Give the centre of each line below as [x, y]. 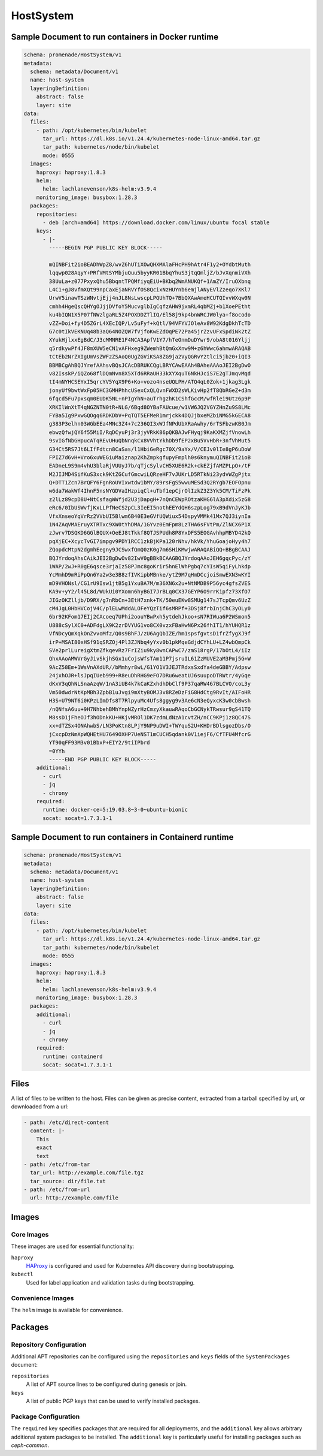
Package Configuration [45, 1416]
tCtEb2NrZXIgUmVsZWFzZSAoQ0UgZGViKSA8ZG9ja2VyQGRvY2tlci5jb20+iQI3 [150, 357]
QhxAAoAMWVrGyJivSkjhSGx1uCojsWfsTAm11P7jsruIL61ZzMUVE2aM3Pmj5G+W [150, 659]
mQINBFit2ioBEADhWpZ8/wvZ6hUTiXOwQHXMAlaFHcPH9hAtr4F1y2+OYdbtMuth [150, 264]
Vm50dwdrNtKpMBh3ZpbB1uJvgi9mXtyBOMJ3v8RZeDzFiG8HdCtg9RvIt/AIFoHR [150, 692]
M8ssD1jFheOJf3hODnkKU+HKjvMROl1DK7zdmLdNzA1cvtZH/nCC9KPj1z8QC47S [150, 718]
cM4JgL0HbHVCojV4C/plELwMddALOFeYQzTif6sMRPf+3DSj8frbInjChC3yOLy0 [150, 608]
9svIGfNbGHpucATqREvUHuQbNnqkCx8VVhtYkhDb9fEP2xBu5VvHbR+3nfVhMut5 [150, 441]
